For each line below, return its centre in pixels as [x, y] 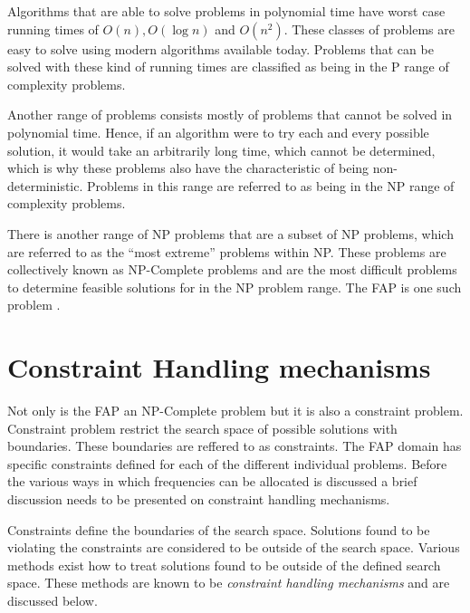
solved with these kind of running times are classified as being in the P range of [228, 67]
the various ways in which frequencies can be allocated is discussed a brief [212, 481]
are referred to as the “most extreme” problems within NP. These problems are [227, 251]
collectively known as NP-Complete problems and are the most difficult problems [232, 269]
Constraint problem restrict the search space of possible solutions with [202, 428]
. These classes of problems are [369, 29]
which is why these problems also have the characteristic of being [188, 168]
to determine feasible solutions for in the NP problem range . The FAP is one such [235, 287]
